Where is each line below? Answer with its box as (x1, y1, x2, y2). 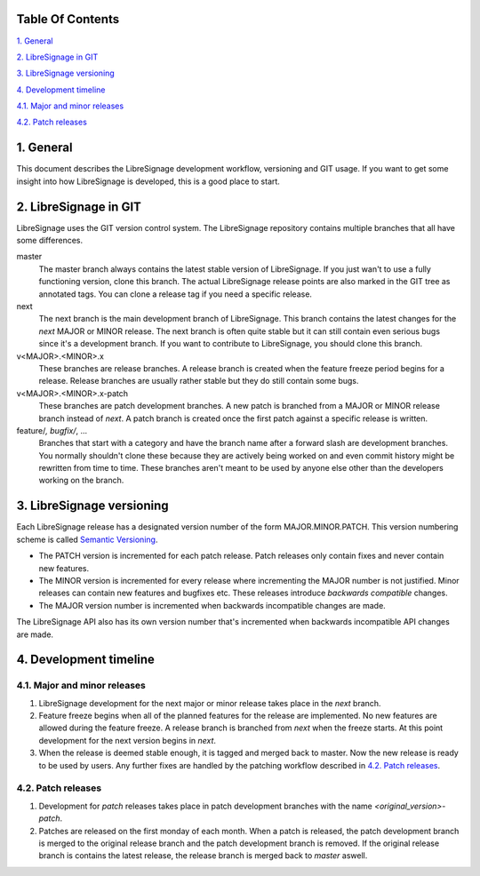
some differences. (16, 235, 84, 246)
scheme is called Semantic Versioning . (16, 534, 158, 545)
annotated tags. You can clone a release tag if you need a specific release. (38, 289, 313, 299)
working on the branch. (38, 475, 124, 486)
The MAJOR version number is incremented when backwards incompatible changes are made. (38, 600, 386, 610)
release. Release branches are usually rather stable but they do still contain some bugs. (38, 376, 359, 386)
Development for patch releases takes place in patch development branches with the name (38, 800, 373, 811)
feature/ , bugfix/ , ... (16, 425, 88, 435)
